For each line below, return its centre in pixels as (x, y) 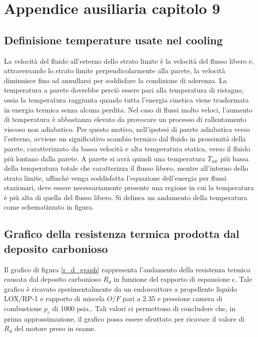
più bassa (235, 158)
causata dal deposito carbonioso (52, 279)
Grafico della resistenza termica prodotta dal (122, 234)
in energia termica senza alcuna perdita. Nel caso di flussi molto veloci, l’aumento (128, 109)
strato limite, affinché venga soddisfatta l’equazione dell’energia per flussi (115, 177)
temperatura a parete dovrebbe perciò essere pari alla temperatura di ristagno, (124, 90)
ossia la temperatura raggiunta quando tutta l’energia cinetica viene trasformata (127, 99)
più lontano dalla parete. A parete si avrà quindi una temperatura (105, 158)
